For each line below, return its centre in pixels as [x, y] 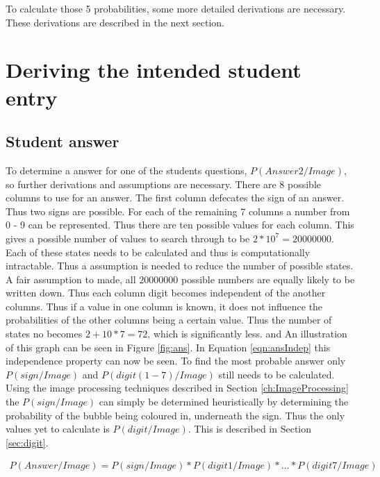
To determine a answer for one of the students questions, [126, 170]
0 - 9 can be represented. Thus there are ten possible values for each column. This [180, 225]
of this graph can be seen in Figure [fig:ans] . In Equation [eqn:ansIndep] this [168, 347]
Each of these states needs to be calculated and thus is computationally [158, 252]
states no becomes [44, 334]
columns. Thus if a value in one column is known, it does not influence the [164, 306]
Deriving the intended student [154, 70]
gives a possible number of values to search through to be [128, 238]
